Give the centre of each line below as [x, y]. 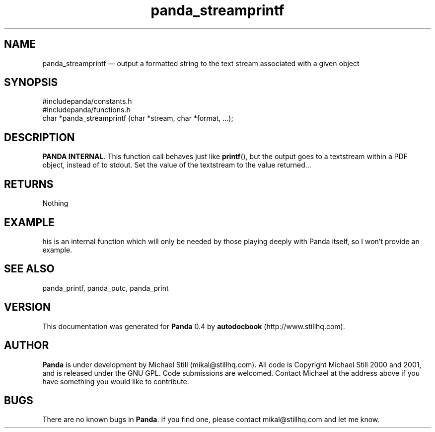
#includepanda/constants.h [87, 101]
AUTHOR [27, 346]
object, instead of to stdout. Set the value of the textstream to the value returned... [177, 165]
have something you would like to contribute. [116, 381]
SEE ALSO [29, 269]
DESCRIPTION [39, 137]
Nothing [55, 203]
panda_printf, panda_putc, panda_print [106, 288]
